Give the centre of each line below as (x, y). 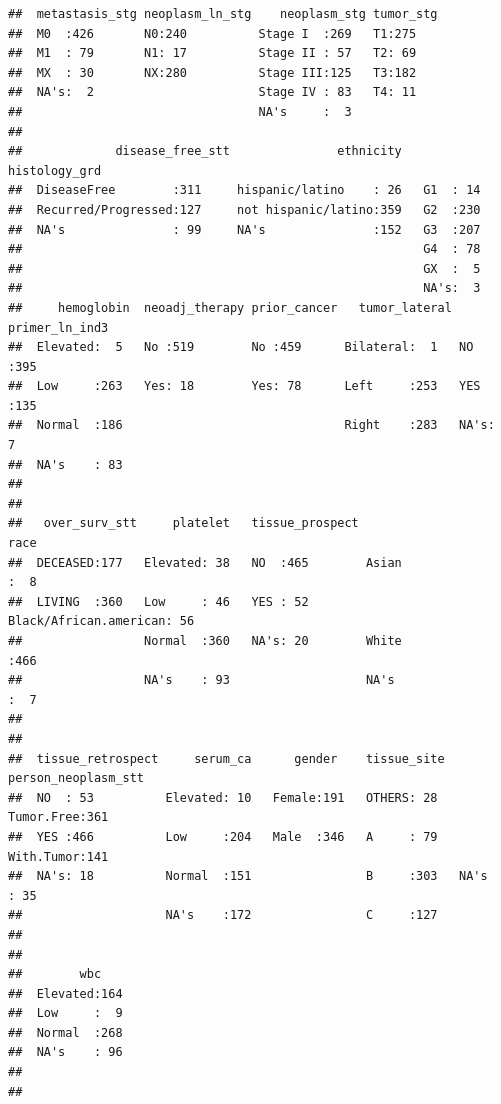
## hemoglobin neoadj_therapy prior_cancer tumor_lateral (230, 307)
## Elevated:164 (65, 993)
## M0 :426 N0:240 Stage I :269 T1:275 (212, 33)
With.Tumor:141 (58, 856)
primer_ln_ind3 (58, 327)
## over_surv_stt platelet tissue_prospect (183, 523)
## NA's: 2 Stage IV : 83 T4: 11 (212, 92)
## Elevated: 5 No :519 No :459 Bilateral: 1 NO (241, 347)
